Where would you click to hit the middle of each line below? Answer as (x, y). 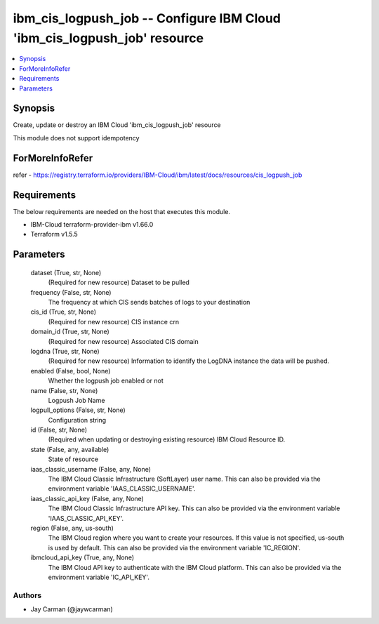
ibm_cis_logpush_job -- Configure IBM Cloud (147, 18)
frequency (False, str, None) (71, 292)
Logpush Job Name (77, 400)
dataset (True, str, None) (66, 272)
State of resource (73, 459)
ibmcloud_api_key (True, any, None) (82, 557)
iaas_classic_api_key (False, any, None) (87, 498)
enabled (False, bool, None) (71, 371)
